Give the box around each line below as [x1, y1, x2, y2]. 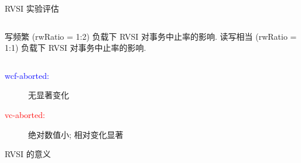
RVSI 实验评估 [5, 2, 59, 14]
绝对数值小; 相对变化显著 [28, 128, 124, 140]
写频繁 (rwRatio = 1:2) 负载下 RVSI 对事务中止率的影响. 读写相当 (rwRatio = [5, 30, 297, 42]
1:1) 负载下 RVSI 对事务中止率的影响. [5, 41, 146, 54]
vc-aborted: [5, 108, 45, 120]
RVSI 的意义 [5, 148, 51, 160]
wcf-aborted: [5, 69, 49, 81]
